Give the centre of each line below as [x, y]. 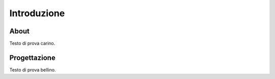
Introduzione [37, 13]
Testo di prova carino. [32, 44]
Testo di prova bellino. [33, 70]
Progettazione [32, 57]
